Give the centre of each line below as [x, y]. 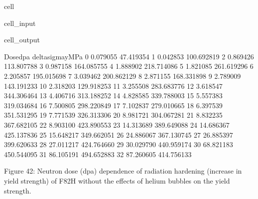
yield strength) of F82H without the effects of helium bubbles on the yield [117, 180]
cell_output [22, 40]
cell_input [20, 23]
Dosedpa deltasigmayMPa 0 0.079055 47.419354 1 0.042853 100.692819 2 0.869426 [129, 56]
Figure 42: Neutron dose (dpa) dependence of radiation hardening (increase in [123, 171]
